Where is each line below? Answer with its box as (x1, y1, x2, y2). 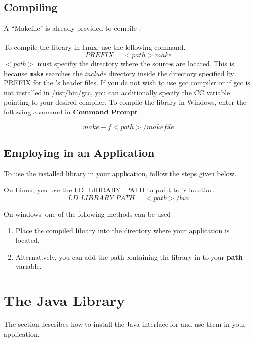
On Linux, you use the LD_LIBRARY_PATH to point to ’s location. (4, 185, 215, 195)
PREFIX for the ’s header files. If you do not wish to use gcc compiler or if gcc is (4, 77, 250, 88)
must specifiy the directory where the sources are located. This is (37, 58, 234, 68)
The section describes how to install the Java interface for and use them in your (4, 319, 246, 329)
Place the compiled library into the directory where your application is (15, 225, 230, 235)
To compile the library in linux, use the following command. (4, 42, 186, 52)
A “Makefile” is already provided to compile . (4, 23, 141, 33)
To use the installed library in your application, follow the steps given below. (4, 168, 237, 178)
